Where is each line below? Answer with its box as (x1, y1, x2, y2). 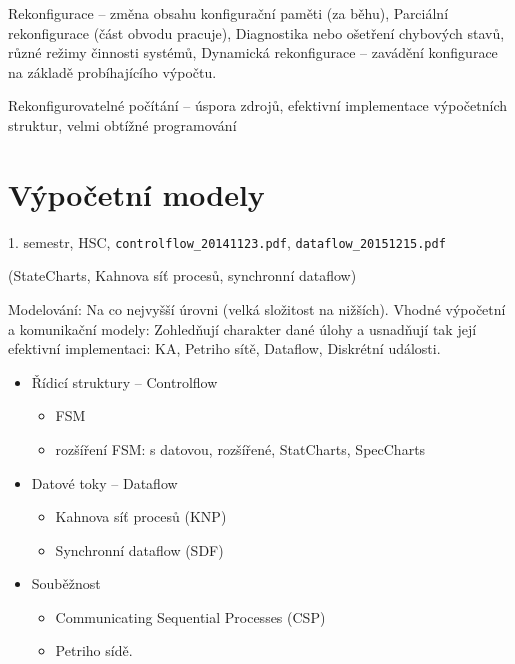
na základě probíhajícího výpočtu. (8, 61, 217, 82)
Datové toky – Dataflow (31, 472, 178, 493)
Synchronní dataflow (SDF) (55, 539, 224, 560)
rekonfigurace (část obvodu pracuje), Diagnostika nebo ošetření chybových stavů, (8, 22, 505, 43)
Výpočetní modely (8, 173, 265, 214)
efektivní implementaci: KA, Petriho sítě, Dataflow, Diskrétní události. (8, 338, 441, 359)
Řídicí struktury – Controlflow (31, 371, 218, 392)
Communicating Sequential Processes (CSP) (55, 606, 326, 627)
